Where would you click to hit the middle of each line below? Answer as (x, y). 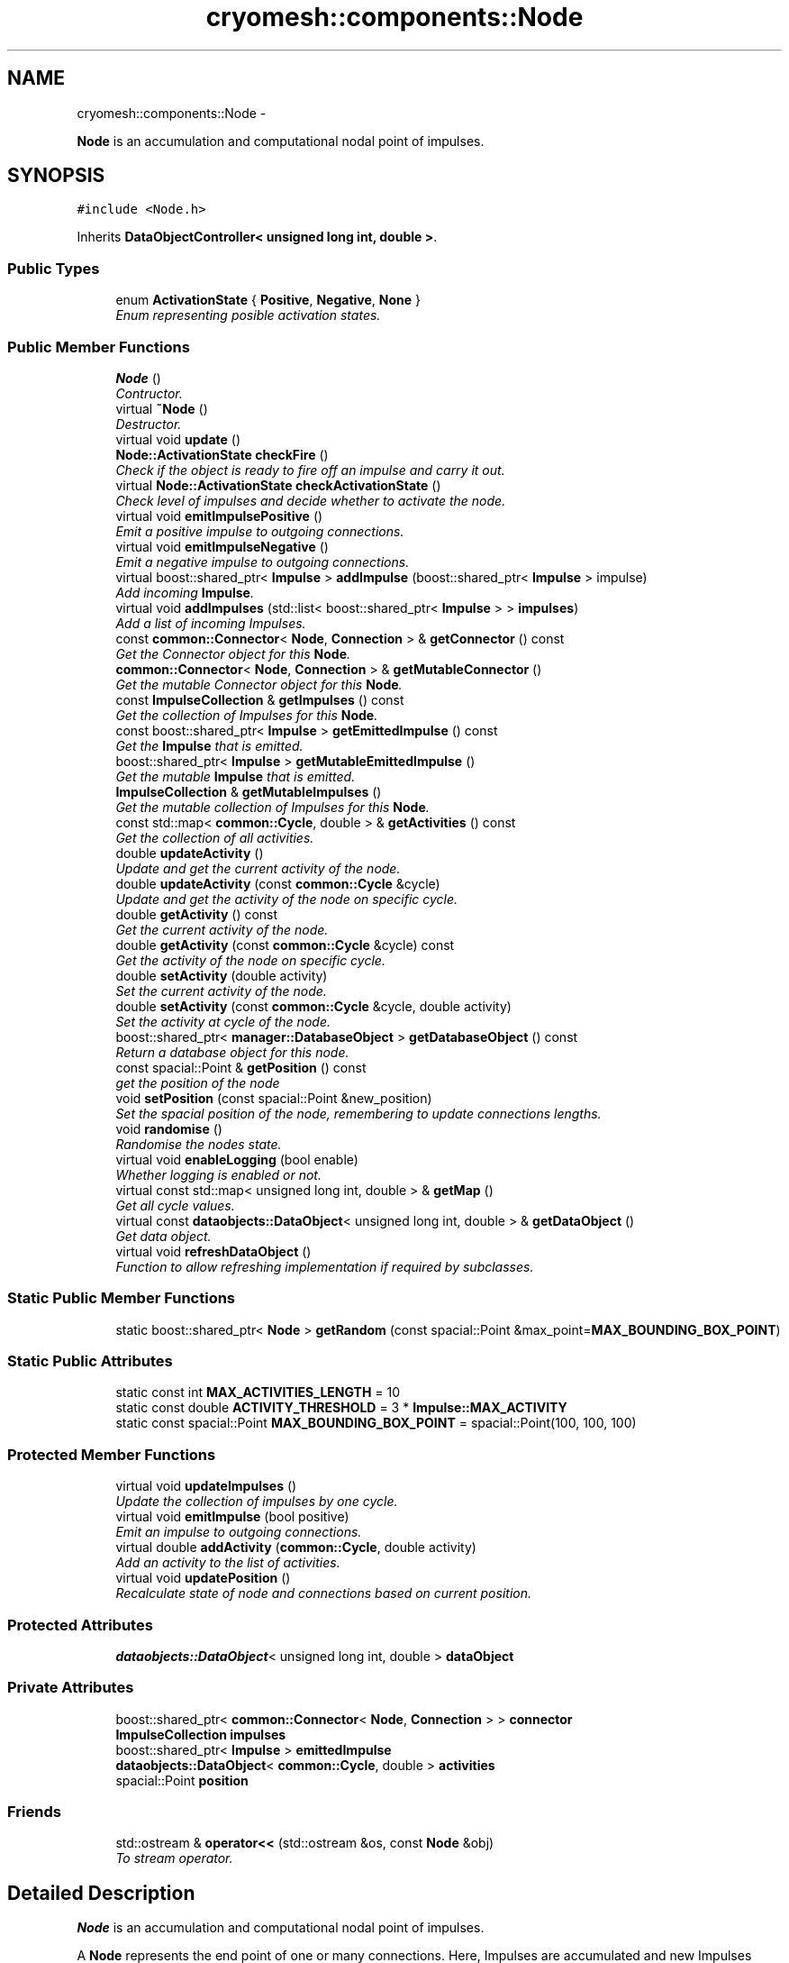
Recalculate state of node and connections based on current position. (323, 1593)
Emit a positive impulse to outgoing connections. (260, 531)
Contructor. (149, 393)
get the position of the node (198, 1082)
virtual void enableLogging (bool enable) (237, 1159)
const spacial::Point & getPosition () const (241, 1067)
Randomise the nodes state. (199, 1144)
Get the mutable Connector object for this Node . (259, 684)
